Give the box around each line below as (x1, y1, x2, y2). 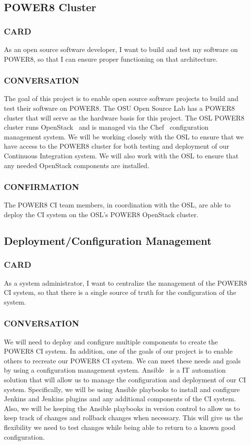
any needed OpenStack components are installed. (4, 160, 150, 170)
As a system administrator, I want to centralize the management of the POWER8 (4, 277, 247, 288)
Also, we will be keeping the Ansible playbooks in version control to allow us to (4, 403, 240, 413)
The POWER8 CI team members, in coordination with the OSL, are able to (4, 200, 231, 210)
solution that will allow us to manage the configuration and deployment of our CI (4, 374, 246, 384)
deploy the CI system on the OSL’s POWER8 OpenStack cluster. (4, 209, 199, 219)
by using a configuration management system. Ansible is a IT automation (4, 365, 226, 375)
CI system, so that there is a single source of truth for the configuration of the (4, 287, 236, 297)
